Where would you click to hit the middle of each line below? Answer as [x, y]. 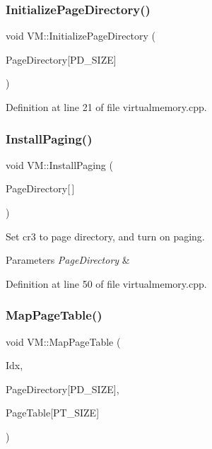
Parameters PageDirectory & [68, 260]
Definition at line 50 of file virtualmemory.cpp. [106, 283]
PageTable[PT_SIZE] [53, 413]
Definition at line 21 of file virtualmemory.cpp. [106, 107]
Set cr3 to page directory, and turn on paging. [105, 236]
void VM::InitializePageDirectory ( [81, 36]
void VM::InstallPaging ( [59, 164]
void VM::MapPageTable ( [63, 341]
